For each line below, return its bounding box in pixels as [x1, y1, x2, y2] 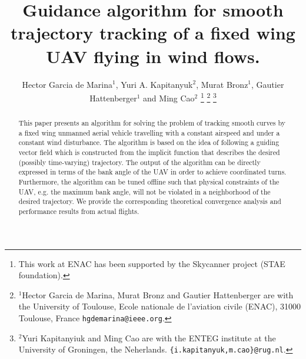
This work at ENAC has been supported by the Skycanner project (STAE [18, 257, 285, 269]
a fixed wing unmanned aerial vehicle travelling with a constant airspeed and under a [18, 127, 280, 137]
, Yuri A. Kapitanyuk [115, 78, 193, 90]
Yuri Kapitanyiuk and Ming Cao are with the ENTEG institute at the [22, 331, 276, 344]
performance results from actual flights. [18, 206, 139, 216]
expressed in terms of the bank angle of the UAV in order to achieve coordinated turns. [18, 167, 287, 177]
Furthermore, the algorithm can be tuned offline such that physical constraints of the [18, 177, 280, 187]
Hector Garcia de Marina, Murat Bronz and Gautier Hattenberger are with [22, 288, 294, 301]
